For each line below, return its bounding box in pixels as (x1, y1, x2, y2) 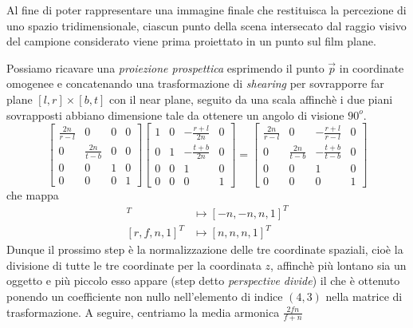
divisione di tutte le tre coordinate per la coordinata (6, 256, 262, 273)
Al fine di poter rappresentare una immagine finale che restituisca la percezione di (6, 2, 407, 18)
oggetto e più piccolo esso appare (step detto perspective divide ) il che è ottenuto (6, 272, 400, 289)
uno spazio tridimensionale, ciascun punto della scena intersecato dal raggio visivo (6, 17, 407, 34)
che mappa (6, 186, 59, 203)
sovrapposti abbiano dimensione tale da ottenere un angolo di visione (6, 106, 344, 123)
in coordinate (339, 59, 404, 76)
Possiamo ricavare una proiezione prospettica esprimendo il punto (6, 59, 324, 76)
